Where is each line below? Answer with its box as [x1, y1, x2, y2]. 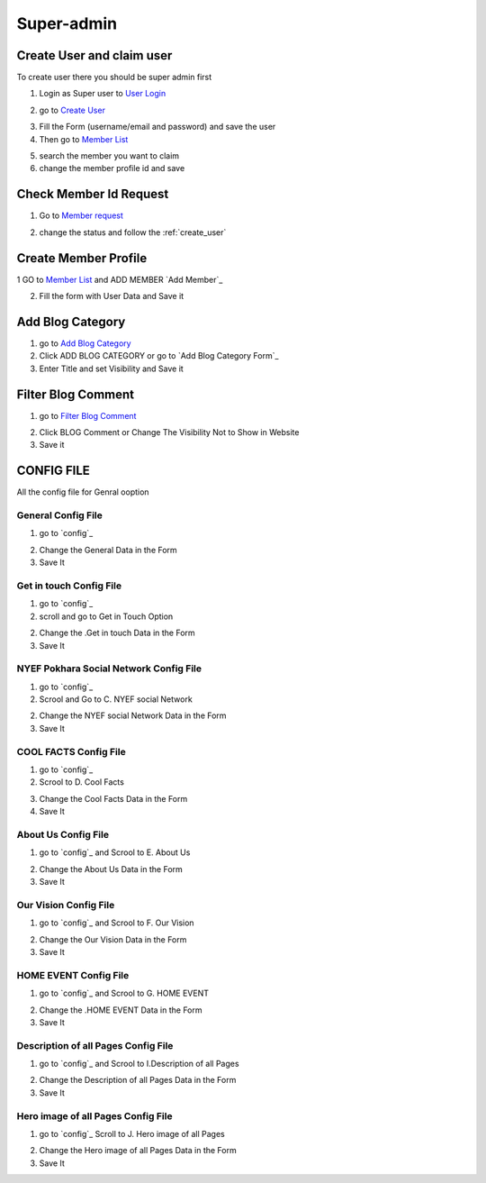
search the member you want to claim [39, 150, 180, 161]
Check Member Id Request [16, 187, 169, 202]
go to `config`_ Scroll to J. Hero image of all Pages [39, 1128, 225, 1139]
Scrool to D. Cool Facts [39, 777, 125, 787]
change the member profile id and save [39, 163, 185, 174]
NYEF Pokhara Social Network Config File [16, 662, 202, 675]
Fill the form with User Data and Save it [39, 291, 184, 301]
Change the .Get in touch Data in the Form [39, 627, 195, 639]
